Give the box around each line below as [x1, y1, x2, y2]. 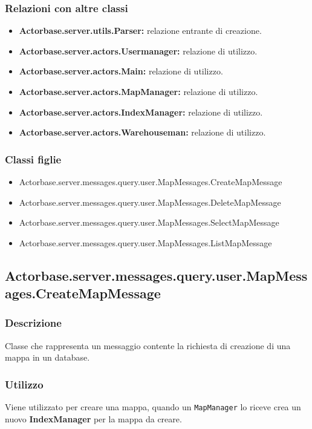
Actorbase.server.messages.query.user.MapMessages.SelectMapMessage [19, 216, 279, 229]
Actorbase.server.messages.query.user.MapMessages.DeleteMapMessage [19, 195, 281, 208]
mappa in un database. [5, 351, 90, 364]
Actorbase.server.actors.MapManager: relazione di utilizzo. [19, 85, 258, 97]
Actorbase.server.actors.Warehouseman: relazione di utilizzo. [19, 126, 266, 139]
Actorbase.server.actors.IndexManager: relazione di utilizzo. [19, 105, 263, 118]
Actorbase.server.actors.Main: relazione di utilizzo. [19, 65, 223, 77]
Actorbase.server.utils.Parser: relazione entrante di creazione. [19, 24, 262, 37]
